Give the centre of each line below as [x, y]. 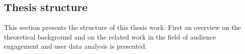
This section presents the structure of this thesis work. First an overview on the [122, 27]
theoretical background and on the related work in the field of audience [110, 36]
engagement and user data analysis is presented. [76, 46]
